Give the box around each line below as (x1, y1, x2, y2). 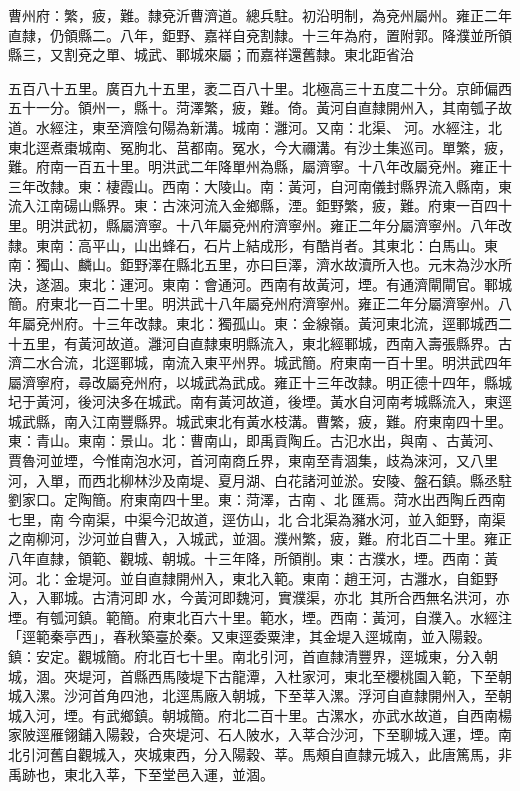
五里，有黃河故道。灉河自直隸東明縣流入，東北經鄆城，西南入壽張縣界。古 (21, 332, 512, 353)
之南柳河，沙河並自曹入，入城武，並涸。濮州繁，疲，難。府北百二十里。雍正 (8, 528, 512, 549)
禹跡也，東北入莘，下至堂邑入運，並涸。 (8, 763, 274, 784)
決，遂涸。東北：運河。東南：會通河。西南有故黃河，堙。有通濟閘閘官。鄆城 (8, 273, 512, 294)
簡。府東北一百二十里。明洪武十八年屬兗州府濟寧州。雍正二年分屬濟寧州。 (8, 293, 498, 314)
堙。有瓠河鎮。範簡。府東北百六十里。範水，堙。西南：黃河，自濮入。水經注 (8, 606, 512, 627)
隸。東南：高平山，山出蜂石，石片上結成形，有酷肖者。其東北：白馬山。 (8, 234, 484, 255)
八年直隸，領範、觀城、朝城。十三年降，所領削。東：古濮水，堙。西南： (8, 548, 484, 569)
